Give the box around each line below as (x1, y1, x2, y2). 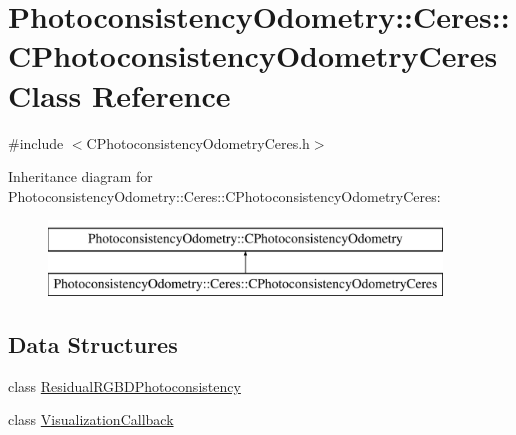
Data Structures (8, 328, 178, 359)
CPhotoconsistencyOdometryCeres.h (86, 132, 310, 153)
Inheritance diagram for (8, 166, 153, 187)
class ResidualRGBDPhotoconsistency (8, 375, 241, 396)
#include (8, 132, 64, 153)
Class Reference (8, 74, 231, 115)
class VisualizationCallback (8, 409, 174, 430)
